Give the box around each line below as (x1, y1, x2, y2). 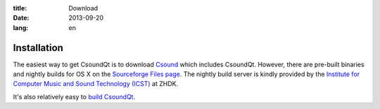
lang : (13, 23, 29, 31)
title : (13, 4, 27, 12)
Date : (13, 14, 30, 22)
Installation (13, 42, 63, 54)
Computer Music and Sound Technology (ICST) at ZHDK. (13, 80, 179, 88)
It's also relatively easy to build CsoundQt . (13, 92, 136, 101)
